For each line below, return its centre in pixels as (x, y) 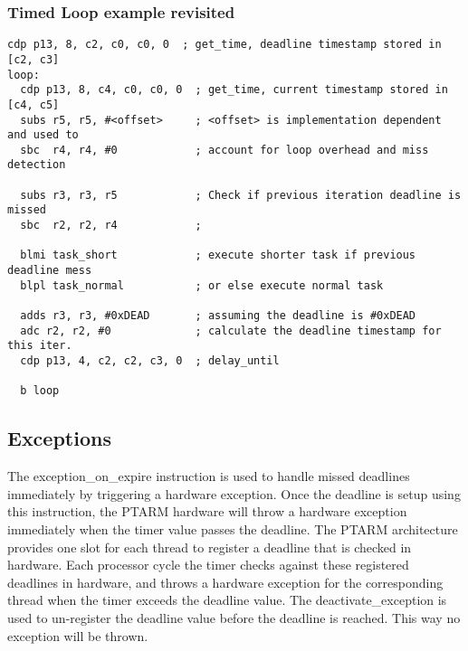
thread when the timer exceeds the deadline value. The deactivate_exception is (227, 600)
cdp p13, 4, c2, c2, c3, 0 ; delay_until (150, 361)
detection (37, 165)
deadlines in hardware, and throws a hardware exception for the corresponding (225, 582)
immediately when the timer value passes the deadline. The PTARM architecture (233, 528)
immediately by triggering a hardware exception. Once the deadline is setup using (234, 493)
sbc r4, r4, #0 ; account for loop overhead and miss (224, 150)
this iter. (40, 346)
